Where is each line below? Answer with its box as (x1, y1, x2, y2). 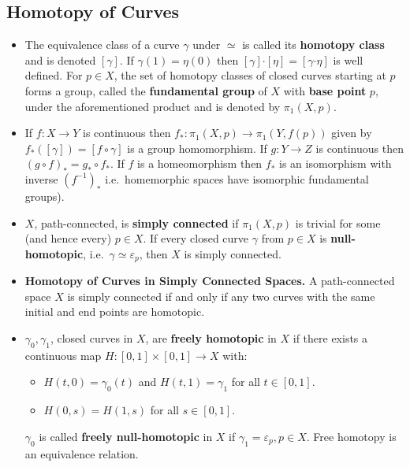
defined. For (24, 67, 83, 83)
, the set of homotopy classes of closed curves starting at (114, 67, 386, 83)
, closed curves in (50, 329, 133, 346)
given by (331, 124, 372, 141)
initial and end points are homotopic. (24, 303, 205, 320)
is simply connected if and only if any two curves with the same (67, 287, 375, 304)
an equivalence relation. (24, 445, 139, 461)
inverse (24, 170, 58, 187)
